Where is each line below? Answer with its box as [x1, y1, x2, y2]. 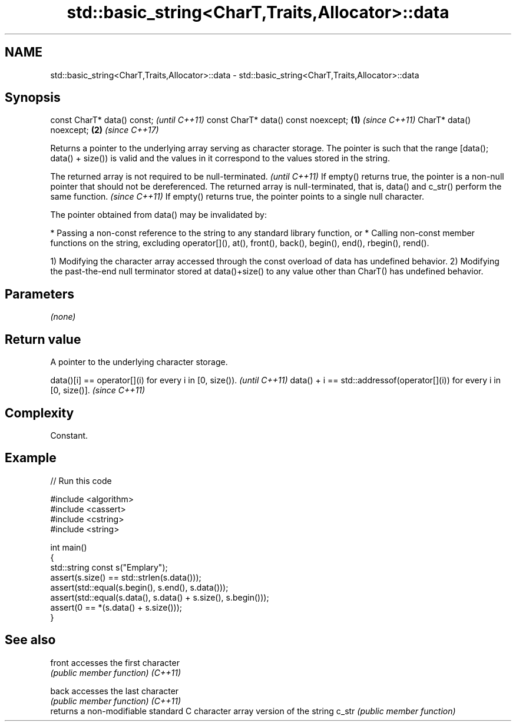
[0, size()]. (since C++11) [50, 385, 145, 396]
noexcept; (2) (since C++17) [50, 125, 159, 135]
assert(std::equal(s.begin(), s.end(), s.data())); [50, 582, 229, 592]
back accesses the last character [50, 685, 179, 696]
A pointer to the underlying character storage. [50, 357, 228, 367]
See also [5, 632, 56, 648]
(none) [50, 311, 76, 322]
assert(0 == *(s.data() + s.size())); [50, 602, 182, 612]
